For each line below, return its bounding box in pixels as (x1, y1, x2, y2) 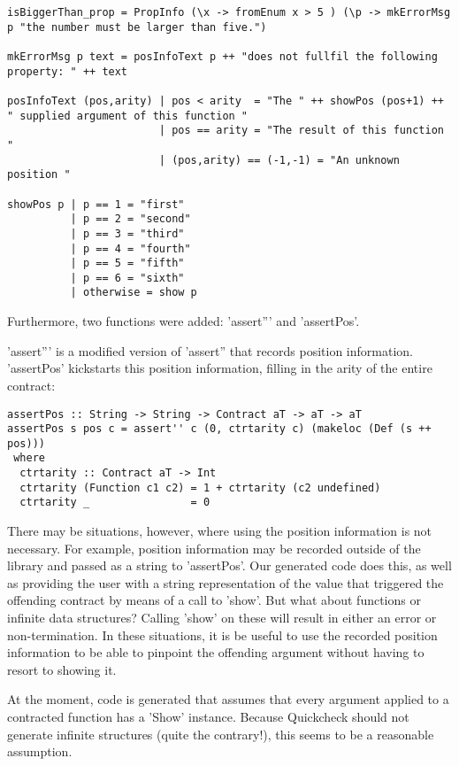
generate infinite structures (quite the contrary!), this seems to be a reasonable (7, 724, 434, 743)
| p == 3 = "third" (70, 227, 185, 240)
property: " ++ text (7, 65, 128, 78)
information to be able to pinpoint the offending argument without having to (7, 643, 425, 662)
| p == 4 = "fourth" (70, 242, 191, 255)
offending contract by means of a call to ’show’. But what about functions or (7, 591, 421, 609)
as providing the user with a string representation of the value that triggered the (7, 573, 444, 592)
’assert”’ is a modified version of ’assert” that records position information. (7, 341, 413, 360)
